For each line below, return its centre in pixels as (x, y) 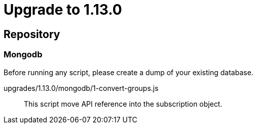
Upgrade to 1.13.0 (63, 10)
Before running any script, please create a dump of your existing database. (128, 72)
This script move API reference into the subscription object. (123, 104)
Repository (32, 34)
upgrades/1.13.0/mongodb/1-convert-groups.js (81, 88)
